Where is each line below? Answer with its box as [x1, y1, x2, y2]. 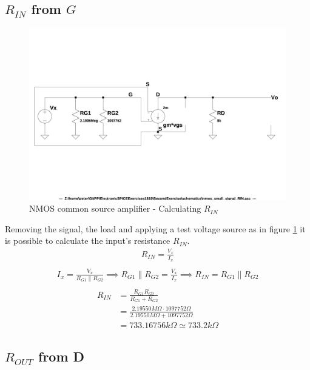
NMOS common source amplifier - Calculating [29, 202, 201, 215]
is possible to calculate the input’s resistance [5, 234, 170, 247]
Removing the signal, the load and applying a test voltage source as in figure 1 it [5, 222, 306, 235]
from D [38, 347, 85, 366]
